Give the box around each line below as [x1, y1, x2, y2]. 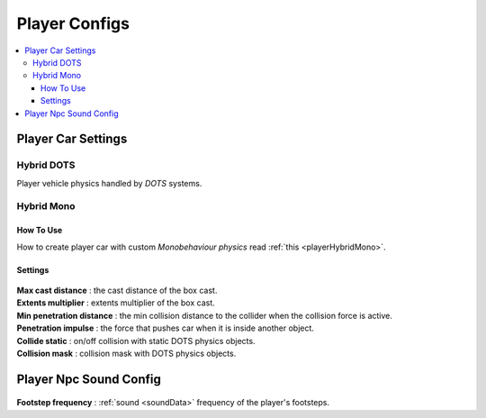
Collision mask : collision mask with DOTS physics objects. [16, 348, 237, 359]
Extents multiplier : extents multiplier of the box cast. [16, 297, 215, 308]
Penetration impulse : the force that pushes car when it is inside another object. [16, 323, 315, 333]
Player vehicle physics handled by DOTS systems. [16, 177, 202, 188]
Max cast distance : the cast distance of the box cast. [16, 285, 218, 295]
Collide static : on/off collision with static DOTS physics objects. [16, 335, 256, 346]
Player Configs [16, 14, 130, 33]
